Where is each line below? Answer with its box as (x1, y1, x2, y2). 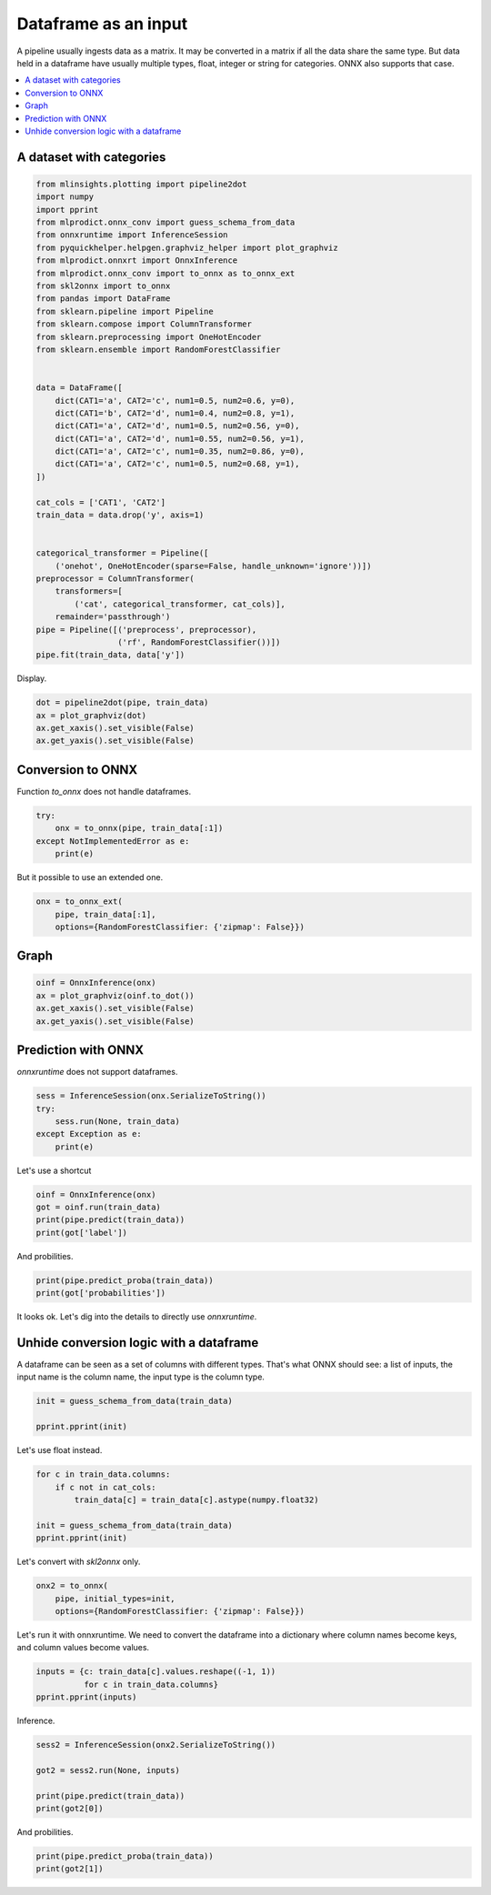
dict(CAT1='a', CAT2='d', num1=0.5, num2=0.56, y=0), (55, 421, 300, 431)
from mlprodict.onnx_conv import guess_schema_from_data (35, 217, 296, 227)
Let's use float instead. (16, 1445, 103, 1456)
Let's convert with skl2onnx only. (16, 1556, 141, 1568)
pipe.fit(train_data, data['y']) (35, 650, 185, 660)
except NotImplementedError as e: (35, 836, 190, 846)
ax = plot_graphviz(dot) (35, 710, 147, 720)
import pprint (35, 205, 99, 215)
